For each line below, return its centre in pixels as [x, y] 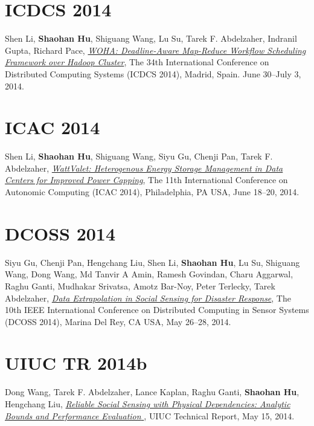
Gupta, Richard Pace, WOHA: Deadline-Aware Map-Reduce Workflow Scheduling [155, 50]
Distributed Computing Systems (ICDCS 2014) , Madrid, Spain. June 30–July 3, [153, 73]
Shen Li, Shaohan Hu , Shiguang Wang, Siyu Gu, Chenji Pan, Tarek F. [139, 156]
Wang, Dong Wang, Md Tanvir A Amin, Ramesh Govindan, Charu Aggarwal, [149, 274]
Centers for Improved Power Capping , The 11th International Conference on [146, 180]
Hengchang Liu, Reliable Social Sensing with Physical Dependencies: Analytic [148, 404]
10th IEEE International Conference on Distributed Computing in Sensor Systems [157, 310]
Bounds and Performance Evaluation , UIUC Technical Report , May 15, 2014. [150, 415]
